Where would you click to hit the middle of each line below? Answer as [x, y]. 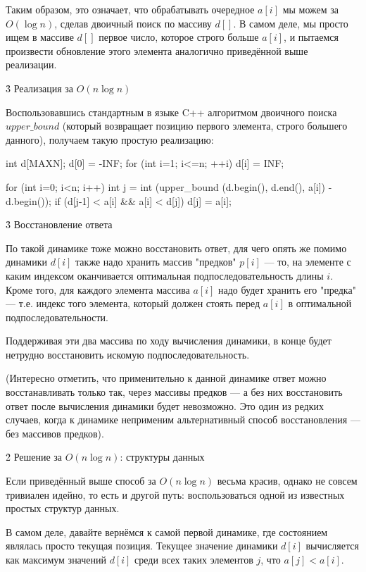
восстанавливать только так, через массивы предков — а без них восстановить [174, 392]
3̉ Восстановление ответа [59, 224]
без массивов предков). [55, 433]
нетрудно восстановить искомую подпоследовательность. [128, 354]
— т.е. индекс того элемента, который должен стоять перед [133, 303]
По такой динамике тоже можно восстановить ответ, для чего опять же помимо [176, 248]
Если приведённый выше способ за [81, 481]
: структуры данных [162, 457]
